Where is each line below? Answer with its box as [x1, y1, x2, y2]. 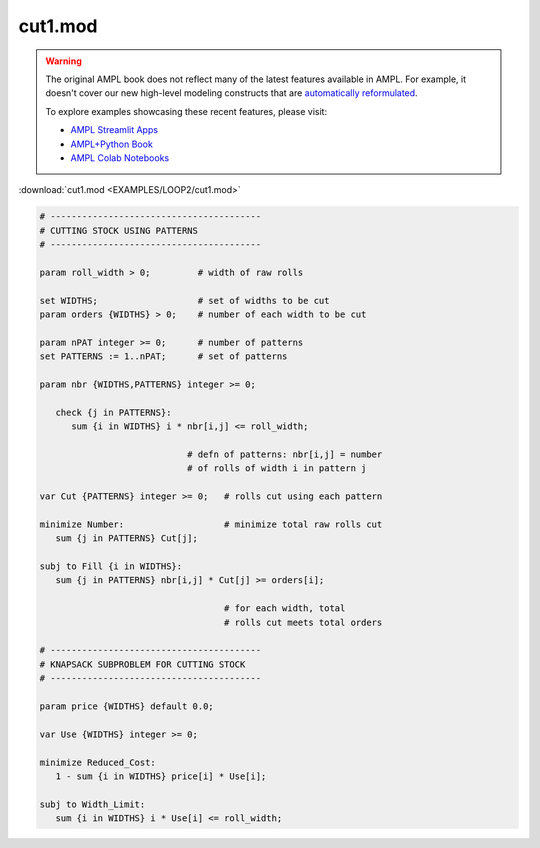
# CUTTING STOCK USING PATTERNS [39, 225, 199, 236]
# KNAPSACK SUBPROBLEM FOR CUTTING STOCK [39, 658, 246, 670]
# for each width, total [223, 603, 346, 614]
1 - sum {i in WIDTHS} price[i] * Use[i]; [55, 770, 267, 782]
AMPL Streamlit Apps [70, 124, 159, 136]
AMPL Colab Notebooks [70, 151, 170, 164]
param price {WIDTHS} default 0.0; [39, 700, 214, 712]
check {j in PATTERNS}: [55, 406, 172, 418]
